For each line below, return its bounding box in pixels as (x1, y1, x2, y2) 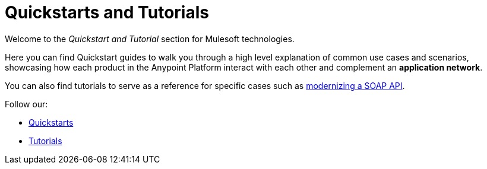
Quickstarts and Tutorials (5, 2, 209, 23)
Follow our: (5, 98, 48, 109)
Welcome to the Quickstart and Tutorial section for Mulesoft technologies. (5, 33, 295, 44)
